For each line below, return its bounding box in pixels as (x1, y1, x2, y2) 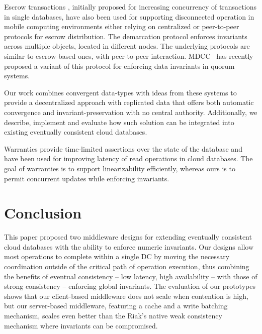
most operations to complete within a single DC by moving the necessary (4, 251, 230, 262)
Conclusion (4, 202, 82, 223)
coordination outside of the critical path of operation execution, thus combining (4, 261, 249, 271)
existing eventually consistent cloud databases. (4, 127, 147, 137)
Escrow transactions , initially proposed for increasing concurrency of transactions (4, 2, 256, 12)
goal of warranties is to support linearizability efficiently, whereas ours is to (4, 163, 235, 173)
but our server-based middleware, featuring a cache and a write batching (4, 300, 228, 311)
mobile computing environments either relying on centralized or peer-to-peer (4, 21, 239, 32)
